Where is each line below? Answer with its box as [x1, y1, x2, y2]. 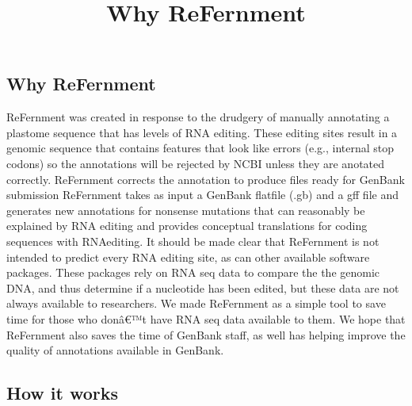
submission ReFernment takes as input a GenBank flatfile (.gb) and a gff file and [6, 186, 399, 203]
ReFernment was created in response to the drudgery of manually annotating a [6, 109, 390, 125]
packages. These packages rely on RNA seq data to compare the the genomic [6, 264, 380, 281]
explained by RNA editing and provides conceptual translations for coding [6, 217, 368, 234]
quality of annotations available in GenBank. [6, 342, 224, 358]
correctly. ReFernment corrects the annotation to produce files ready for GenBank [6, 170, 405, 187]
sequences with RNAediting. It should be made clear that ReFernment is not [6, 232, 380, 249]
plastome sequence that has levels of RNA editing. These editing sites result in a [6, 124, 398, 140]
